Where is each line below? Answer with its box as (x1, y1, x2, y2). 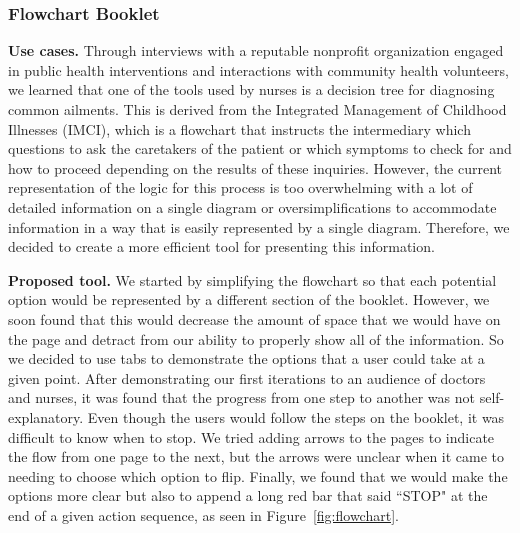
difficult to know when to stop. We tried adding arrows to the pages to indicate (8, 426, 495, 447)
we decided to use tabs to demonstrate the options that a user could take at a (8, 348, 485, 369)
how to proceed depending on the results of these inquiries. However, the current (8, 157, 503, 178)
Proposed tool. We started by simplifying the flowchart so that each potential (8, 269, 497, 290)
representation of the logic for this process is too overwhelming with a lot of (8, 177, 473, 198)
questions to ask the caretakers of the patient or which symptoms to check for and (8, 138, 512, 159)
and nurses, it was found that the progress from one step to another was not (8, 387, 475, 408)
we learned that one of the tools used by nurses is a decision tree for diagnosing (8, 79, 495, 100)
